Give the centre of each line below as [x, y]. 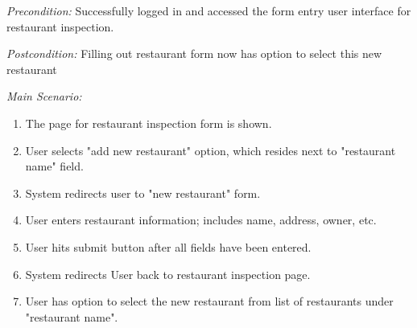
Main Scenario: [44, 96]
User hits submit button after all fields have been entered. [168, 246]
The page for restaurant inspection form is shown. [149, 123]
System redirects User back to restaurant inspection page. [168, 274]
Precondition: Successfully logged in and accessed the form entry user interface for [209, 10]
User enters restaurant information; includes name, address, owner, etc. [201, 220]
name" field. [54, 166]
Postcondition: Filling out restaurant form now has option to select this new [194, 53]
